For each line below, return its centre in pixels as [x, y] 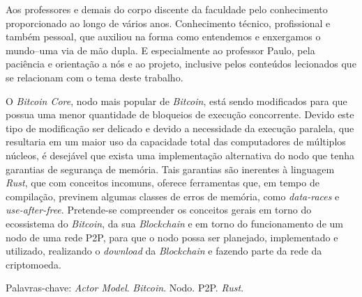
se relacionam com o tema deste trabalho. [95, 77]
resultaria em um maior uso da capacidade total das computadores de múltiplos [176, 142]
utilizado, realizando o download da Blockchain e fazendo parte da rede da [164, 251]
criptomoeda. [33, 264]
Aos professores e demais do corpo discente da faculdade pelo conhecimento [167, 9]
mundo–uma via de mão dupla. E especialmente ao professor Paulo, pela [160, 50]
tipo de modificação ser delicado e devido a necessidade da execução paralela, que [180, 128]
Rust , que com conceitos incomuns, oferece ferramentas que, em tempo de [163, 183]
